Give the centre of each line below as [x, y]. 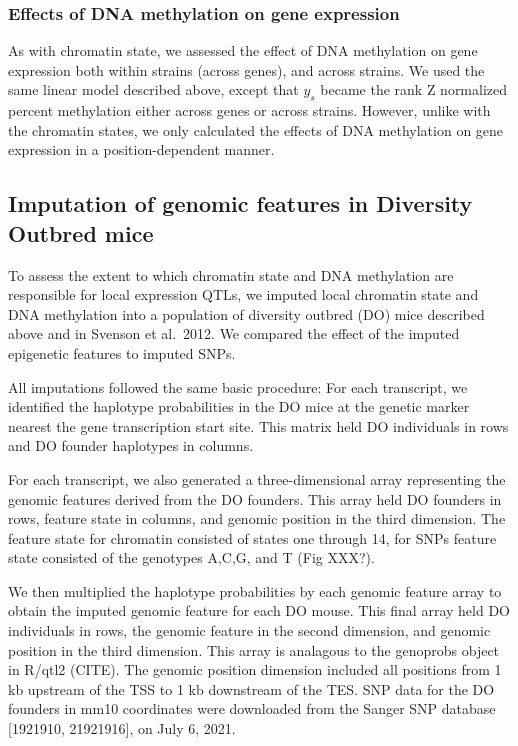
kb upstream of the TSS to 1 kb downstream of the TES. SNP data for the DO [251, 688]
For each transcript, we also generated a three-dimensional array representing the [257, 478]
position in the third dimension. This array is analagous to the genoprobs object [254, 649]
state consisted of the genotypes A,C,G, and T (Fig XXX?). [191, 557]
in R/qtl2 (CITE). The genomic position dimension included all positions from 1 [255, 669]
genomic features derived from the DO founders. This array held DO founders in [255, 498]
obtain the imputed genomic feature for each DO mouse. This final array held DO [259, 610]
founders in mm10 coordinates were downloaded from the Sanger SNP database [252, 708]
